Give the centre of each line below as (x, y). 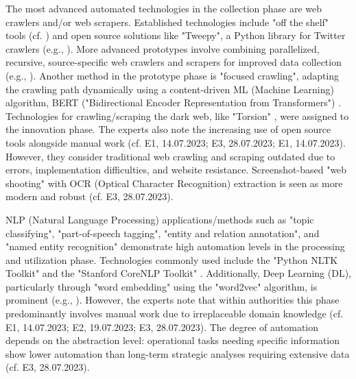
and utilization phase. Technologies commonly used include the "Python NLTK (172, 259)
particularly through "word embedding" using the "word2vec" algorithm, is (162, 286)
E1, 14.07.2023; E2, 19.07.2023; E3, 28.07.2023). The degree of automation (162, 327)
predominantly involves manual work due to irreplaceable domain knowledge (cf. (175, 314)
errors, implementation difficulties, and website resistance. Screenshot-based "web (176, 170)
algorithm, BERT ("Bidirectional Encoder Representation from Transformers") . (174, 102)
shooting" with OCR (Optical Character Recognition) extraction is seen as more (174, 183)
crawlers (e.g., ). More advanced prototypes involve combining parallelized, (163, 48)
